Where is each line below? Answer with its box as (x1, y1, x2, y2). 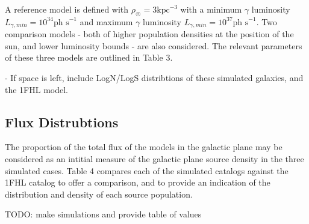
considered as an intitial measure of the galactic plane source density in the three (5, 153, 304, 165)
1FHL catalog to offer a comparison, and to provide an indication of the (5, 176, 270, 189)
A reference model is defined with (5, 3, 129, 15)
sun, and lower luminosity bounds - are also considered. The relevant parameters (5, 39, 302, 52)
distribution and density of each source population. (5, 187, 193, 200)
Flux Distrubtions (5, 112, 119, 131)
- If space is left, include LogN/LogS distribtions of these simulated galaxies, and (5, 71, 304, 84)
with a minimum (180, 3, 242, 15)
